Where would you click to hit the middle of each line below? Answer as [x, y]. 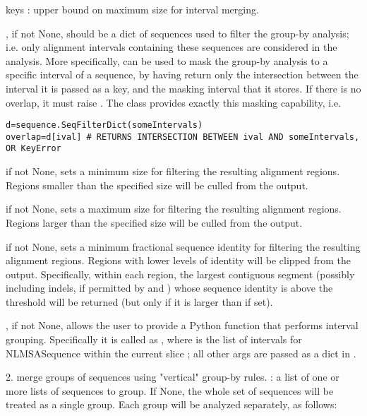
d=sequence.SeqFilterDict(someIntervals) [104, 125]
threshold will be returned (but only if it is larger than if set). [139, 301]
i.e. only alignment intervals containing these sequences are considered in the [172, 47]
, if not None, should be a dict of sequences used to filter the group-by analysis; [178, 33]
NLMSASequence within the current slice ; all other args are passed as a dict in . [181, 353]
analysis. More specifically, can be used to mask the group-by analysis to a [167, 60]
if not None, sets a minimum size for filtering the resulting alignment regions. [173, 171]
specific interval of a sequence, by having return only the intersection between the [182, 75]
